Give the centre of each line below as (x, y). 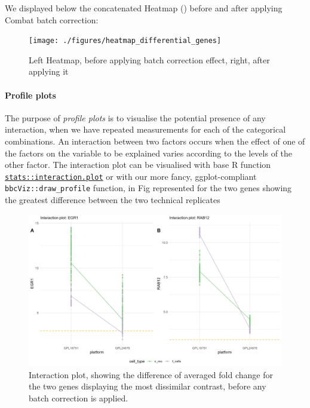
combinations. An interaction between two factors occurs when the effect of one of (155, 141)
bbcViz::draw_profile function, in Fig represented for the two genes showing (148, 188)
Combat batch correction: (52, 19)
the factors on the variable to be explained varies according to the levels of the (149, 153)
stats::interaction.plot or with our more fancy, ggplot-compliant (131, 176)
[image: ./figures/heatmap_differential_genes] (125, 41)
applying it (49, 71)
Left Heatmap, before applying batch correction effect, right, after (149, 59)
